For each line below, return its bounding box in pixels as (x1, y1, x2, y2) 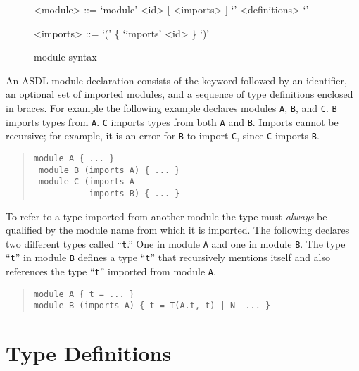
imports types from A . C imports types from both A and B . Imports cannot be (6, 114, 339, 129)
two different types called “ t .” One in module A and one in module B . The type (6, 236, 346, 251)
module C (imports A (38, 177, 134, 187)
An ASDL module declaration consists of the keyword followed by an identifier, (6, 73, 347, 87)
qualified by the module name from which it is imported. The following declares (6, 222, 350, 237)
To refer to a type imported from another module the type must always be (6, 208, 327, 223)
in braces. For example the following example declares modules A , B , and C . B (6, 100, 337, 115)
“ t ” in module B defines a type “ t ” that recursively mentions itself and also (6, 250, 331, 265)
